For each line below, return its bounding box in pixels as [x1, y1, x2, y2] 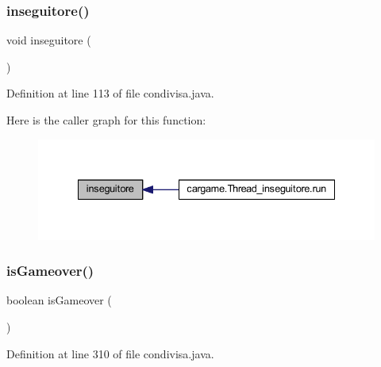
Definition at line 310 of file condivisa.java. [6, 345, 214, 361]
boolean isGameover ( [6, 292, 112, 308]
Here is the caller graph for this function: [6, 112, 206, 128]
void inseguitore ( [6, 32, 91, 48]
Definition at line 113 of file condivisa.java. [6, 85, 214, 101]
